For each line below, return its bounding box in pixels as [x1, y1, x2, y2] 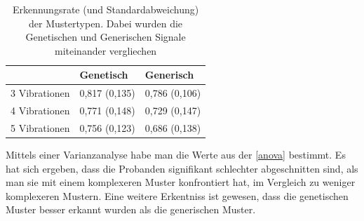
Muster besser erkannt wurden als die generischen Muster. [6, 202, 256, 217]
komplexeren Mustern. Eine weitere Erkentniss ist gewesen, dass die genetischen [6, 188, 349, 203]
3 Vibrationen [11, 86, 70, 100]
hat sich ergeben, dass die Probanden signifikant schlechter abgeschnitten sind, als [6, 161, 358, 175]
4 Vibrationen [11, 103, 70, 118]
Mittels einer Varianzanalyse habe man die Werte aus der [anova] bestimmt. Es [6, 147, 346, 161]
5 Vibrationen [11, 120, 70, 135]
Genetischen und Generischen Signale [25, 29, 186, 44]
